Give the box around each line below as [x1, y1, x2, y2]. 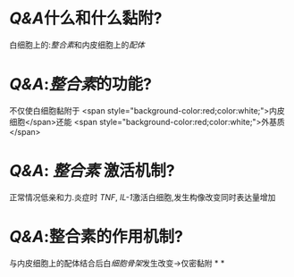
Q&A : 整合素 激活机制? [9, 161, 176, 181]
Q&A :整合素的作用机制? [9, 227, 183, 247]
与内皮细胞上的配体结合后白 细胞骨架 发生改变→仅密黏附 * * [9, 257, 225, 268]
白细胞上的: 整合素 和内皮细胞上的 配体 [9, 39, 146, 50]
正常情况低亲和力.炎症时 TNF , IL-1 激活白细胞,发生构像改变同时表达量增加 [9, 191, 276, 202]
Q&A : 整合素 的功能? [9, 74, 152, 95]
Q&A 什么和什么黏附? [9, 8, 163, 29]
